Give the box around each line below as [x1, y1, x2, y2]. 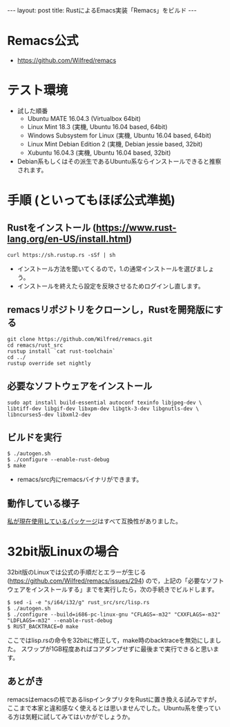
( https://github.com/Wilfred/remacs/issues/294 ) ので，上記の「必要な [7, 576, 207, 585]
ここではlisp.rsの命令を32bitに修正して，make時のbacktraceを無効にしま [7, 637, 215, 645]
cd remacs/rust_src [7, 342, 64, 349]
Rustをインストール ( [7, 222, 97, 234]
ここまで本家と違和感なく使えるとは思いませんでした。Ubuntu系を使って [7, 704, 215, 712]
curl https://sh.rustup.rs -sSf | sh [7, 251, 116, 258]
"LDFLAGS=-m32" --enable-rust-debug [7, 617, 113, 624]
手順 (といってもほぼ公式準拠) [7, 193, 175, 209]
